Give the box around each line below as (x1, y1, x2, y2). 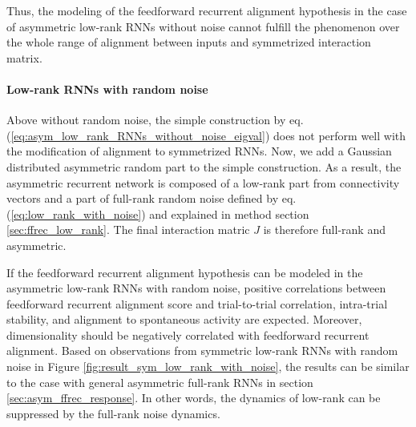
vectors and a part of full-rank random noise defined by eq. (6, 190, 297, 207)
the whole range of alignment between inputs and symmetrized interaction (6, 34, 371, 50)
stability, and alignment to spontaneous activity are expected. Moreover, (6, 311, 362, 328)
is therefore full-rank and (263, 221, 386, 238)
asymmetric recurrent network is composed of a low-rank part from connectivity (6, 174, 400, 191)
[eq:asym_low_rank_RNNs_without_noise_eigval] (10, 127, 265, 143)
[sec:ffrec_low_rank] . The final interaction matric (6, 221, 250, 238)
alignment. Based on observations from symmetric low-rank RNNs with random (6, 342, 398, 359)
